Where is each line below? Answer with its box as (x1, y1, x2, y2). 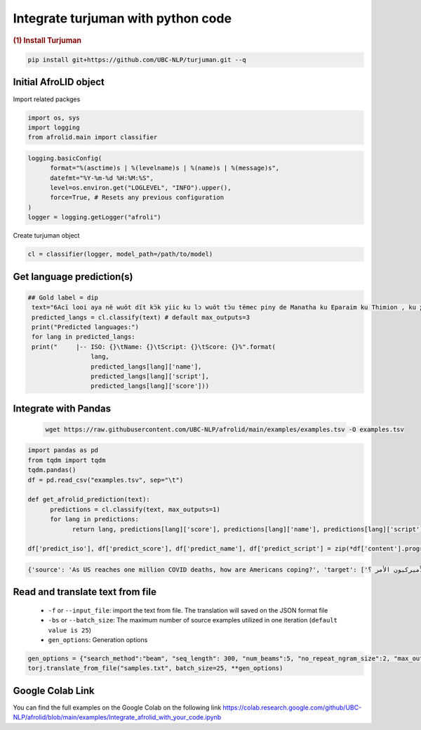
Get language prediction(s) (13, 271, 133, 283)
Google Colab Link (13, 684, 95, 696)
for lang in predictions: (50, 516, 140, 523)
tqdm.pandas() (27, 466, 76, 474)
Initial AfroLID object (13, 76, 105, 88)
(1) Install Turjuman (13, 35, 82, 45)
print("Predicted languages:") (32, 323, 140, 331)
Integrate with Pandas (13, 402, 112, 414)
